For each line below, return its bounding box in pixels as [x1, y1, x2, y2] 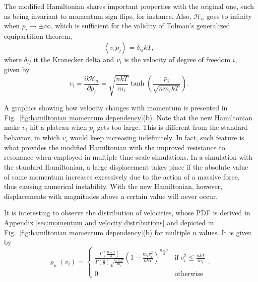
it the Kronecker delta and [33, 54, 114, 64]
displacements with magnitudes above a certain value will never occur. [4, 190, 218, 201]
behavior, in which [4, 132, 60, 143]
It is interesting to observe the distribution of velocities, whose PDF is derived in [4, 207, 250, 218]
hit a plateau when [30, 122, 87, 132]
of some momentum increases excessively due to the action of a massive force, [4, 171, 240, 182]
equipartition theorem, [4, 30, 72, 41]
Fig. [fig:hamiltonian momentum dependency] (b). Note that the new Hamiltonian [4, 112, 253, 122]
